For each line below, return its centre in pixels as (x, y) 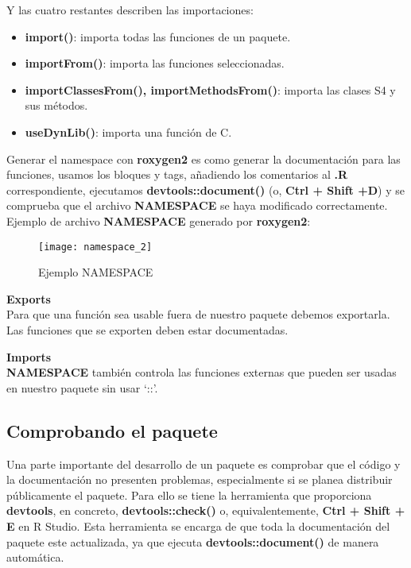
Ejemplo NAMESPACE (96, 272)
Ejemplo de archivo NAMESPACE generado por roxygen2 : (159, 220)
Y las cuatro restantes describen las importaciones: (130, 10)
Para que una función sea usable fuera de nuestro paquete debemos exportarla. (198, 314)
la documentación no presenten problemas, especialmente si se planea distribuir (200, 479)
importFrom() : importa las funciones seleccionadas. (155, 63)
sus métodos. (56, 105)
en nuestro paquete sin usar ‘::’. (82, 387)
